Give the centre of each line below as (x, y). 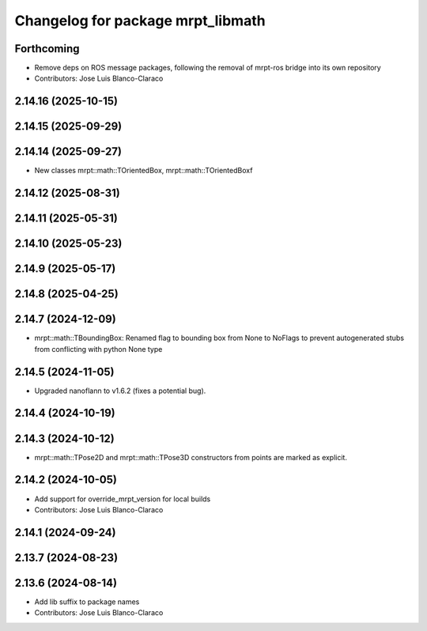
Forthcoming (47, 49)
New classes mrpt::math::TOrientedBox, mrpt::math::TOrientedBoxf (144, 171)
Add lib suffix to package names (87, 602)
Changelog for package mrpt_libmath (140, 21)
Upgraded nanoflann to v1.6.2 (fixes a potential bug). (120, 391)
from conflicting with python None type (98, 349)
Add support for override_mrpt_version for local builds (123, 499)
